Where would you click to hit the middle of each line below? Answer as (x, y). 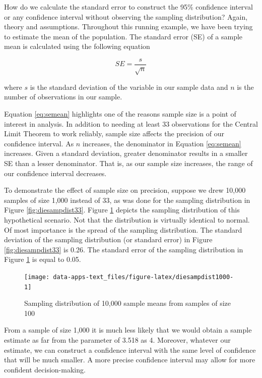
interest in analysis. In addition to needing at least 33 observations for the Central (131, 123)
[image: (37, 277)
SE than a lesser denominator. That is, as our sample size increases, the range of (128, 163)
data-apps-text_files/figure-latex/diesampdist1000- (143, 277)
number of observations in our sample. (63, 97)
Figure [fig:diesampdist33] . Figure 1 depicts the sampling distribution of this (122, 210)
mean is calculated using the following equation (77, 46)
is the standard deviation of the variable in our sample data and (129, 87)
